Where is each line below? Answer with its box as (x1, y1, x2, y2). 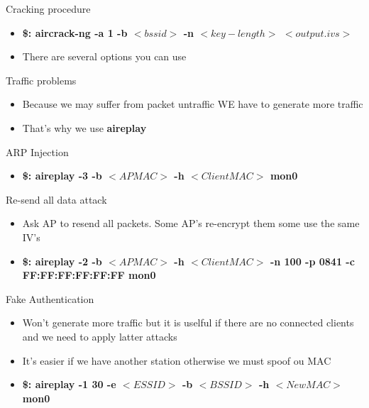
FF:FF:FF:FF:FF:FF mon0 (22, 268, 156, 282)
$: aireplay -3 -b (22, 168, 102, 183)
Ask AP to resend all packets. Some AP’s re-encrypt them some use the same (22, 216, 360, 231)
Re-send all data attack (6, 192, 107, 206)
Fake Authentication (6, 291, 94, 306)
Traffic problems (6, 72, 77, 87)
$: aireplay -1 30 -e (22, 377, 116, 392)
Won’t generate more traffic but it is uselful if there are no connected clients (22, 315, 354, 330)
